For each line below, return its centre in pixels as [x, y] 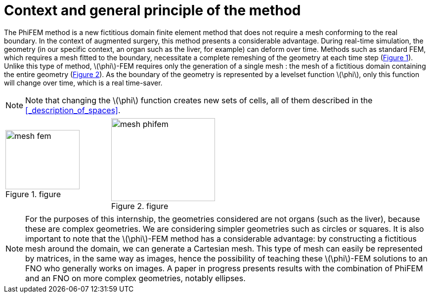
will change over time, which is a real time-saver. [83, 83]
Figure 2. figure [140, 206]
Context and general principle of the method [152, 10]
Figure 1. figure [33, 194]
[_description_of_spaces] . [73, 110]
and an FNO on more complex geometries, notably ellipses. [135, 278]
